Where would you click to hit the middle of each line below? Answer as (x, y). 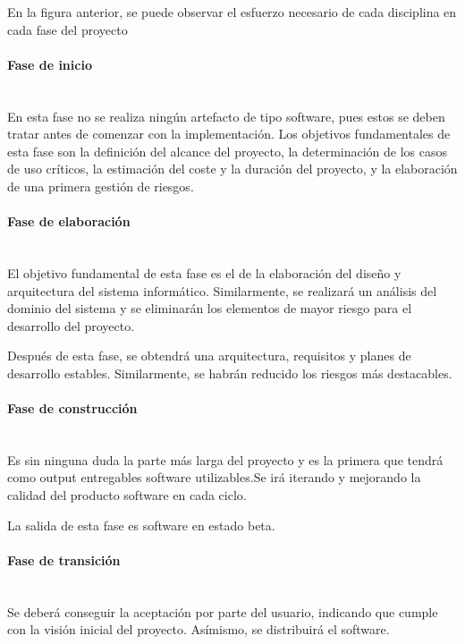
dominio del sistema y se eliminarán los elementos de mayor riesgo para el (210, 308)
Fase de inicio (50, 64)
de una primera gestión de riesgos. (101, 186)
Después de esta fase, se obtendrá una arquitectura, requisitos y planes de (209, 356)
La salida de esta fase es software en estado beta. (141, 525)
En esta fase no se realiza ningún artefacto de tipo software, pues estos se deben (226, 116)
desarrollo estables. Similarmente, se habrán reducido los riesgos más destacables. (230, 373)
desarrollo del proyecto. (71, 325)
